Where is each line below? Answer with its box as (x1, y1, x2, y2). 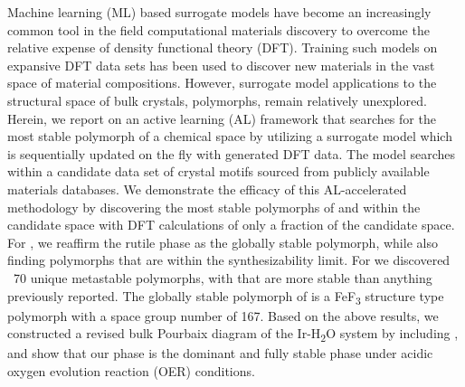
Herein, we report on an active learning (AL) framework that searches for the (7, 109, 436, 127)
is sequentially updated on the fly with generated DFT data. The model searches (7, 144, 456, 163)
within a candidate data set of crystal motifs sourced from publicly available (7, 162, 430, 181)
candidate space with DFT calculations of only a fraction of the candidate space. (7, 215, 455, 234)
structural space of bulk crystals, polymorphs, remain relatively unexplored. (7, 90, 427, 109)
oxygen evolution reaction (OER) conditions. (7, 361, 255, 380)
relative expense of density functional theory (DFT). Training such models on (7, 38, 438, 57)
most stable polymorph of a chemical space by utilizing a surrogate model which (7, 127, 452, 146)
